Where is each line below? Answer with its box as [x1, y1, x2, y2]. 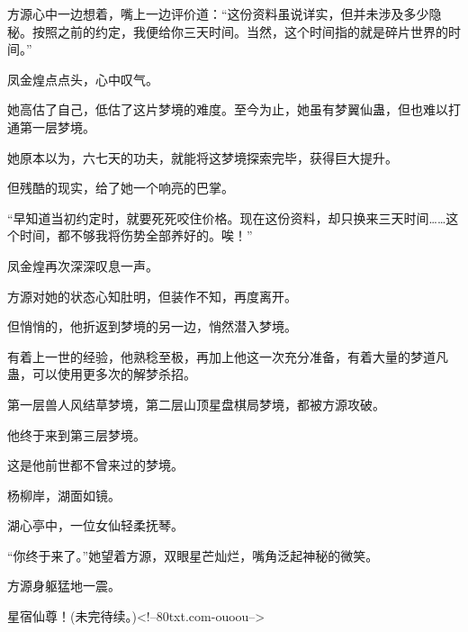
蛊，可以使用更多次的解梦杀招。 [7, 365, 196, 384]
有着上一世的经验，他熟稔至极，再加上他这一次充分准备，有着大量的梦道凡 [7, 347, 448, 366]
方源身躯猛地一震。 [7, 576, 121, 595]
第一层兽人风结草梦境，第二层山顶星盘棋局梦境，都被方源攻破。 [7, 394, 385, 413]
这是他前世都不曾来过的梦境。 [7, 456, 184, 474]
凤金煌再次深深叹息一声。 [7, 256, 158, 275]
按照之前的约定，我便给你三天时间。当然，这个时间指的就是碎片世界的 [31, 22, 448, 41]
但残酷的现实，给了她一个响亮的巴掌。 [7, 178, 234, 197]
